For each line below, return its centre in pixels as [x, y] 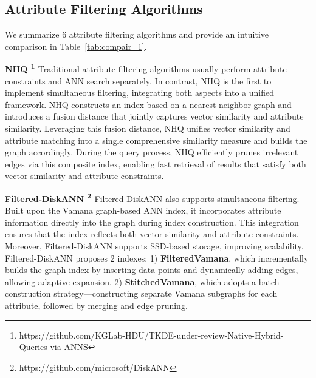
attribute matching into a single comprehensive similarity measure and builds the [156, 140]
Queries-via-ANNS [53, 347]
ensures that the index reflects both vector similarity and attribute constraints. [152, 234]
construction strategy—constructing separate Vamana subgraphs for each [141, 293]
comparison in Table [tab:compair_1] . [76, 46]
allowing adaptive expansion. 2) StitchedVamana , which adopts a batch [142, 281]
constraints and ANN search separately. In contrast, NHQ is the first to [138, 80]
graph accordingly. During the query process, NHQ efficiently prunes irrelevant [152, 152]
